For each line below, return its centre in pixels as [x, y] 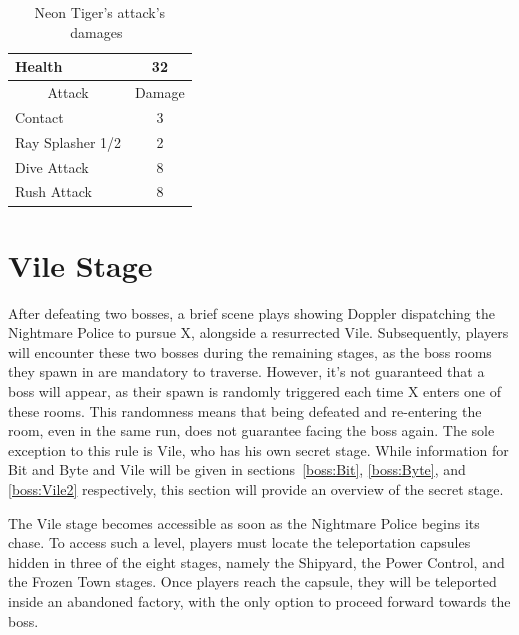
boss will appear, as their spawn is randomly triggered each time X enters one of [254, 391]
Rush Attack [53, 191]
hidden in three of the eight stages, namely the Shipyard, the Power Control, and [256, 561]
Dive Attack [52, 166]
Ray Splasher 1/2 [68, 141]
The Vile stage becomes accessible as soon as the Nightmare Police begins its [244, 522]
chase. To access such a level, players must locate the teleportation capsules [239, 542]
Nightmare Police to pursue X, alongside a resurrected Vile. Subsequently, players [258, 332]
